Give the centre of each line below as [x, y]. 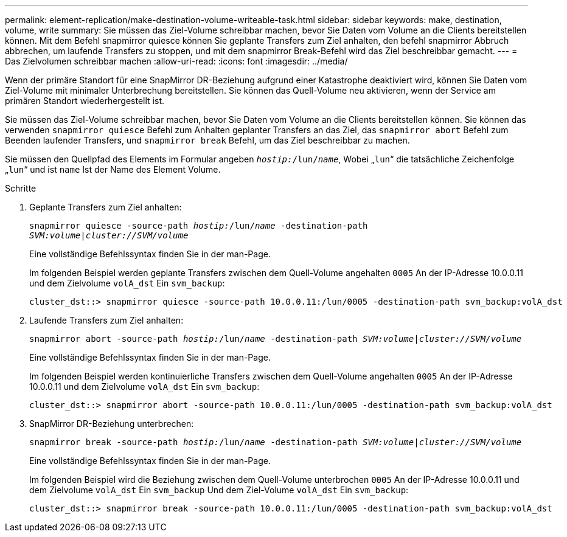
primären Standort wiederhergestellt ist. [85, 101]
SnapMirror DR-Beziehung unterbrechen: [112, 424]
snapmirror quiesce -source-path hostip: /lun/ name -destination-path [199, 226]
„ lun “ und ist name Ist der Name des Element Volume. [113, 169]
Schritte [21, 188]
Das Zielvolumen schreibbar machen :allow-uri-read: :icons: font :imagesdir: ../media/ [176, 61]
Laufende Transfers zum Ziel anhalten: [106, 320]
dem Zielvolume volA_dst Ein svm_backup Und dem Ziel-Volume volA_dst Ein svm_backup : [219, 490]
